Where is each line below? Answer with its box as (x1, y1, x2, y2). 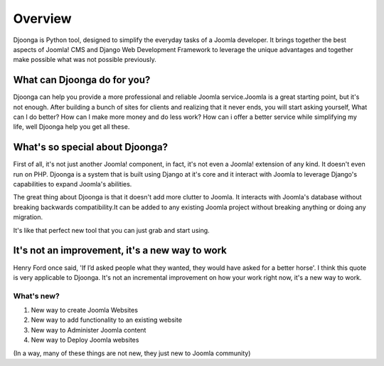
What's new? (13, 291, 60, 300)
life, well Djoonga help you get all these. (13, 122, 130, 131)
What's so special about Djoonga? (13, 141, 169, 153)
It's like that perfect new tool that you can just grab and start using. (13, 226, 210, 234)
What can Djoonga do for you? (13, 74, 151, 86)
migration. (13, 213, 43, 221)
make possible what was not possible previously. (13, 56, 156, 64)
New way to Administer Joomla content (31, 325, 146, 334)
